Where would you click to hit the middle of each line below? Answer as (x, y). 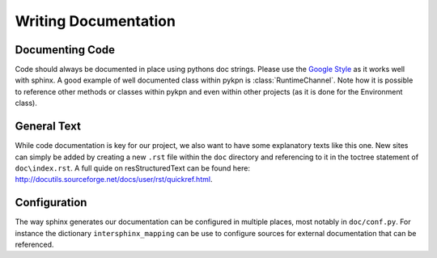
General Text (48, 127)
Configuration (51, 203)
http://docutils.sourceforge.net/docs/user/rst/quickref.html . (114, 180)
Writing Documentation (95, 21)
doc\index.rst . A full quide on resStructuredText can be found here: (133, 168)
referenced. (34, 244)
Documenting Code (65, 50)
